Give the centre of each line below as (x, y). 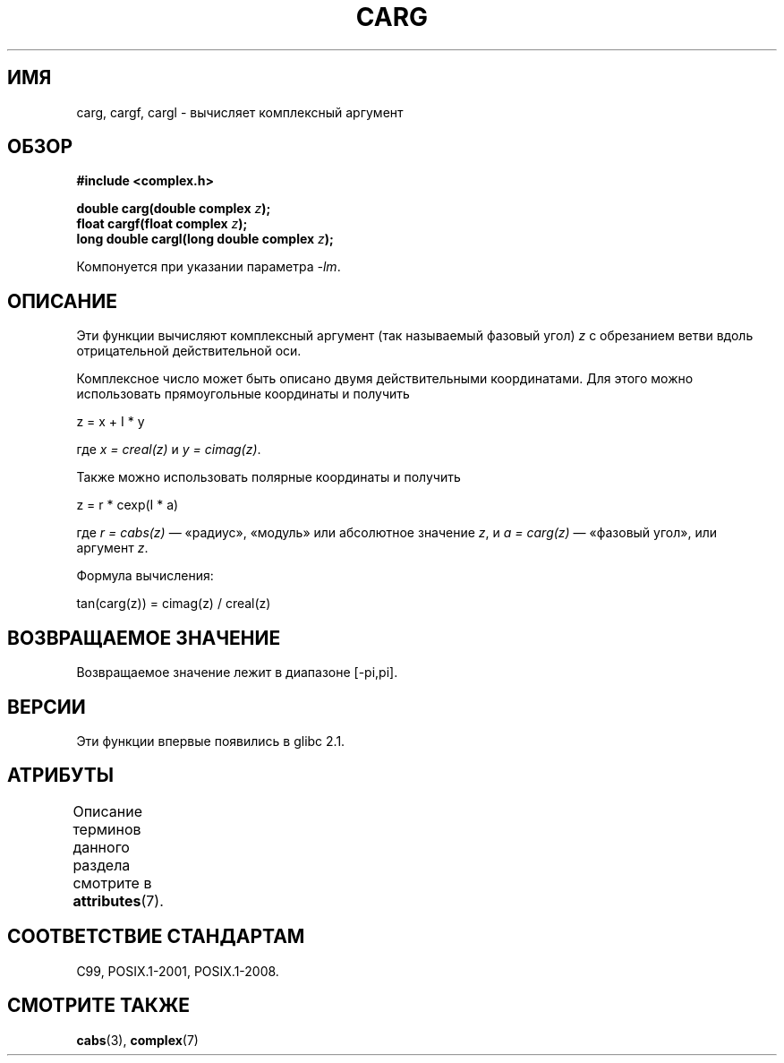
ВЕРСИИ (47, 707)
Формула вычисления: (145, 576)
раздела (102, 865)
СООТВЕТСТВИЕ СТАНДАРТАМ (156, 937)
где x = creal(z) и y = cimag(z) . (169, 450)
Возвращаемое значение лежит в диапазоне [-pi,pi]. (237, 673)
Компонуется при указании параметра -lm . (209, 267)
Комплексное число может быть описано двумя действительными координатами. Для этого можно (385, 379)
